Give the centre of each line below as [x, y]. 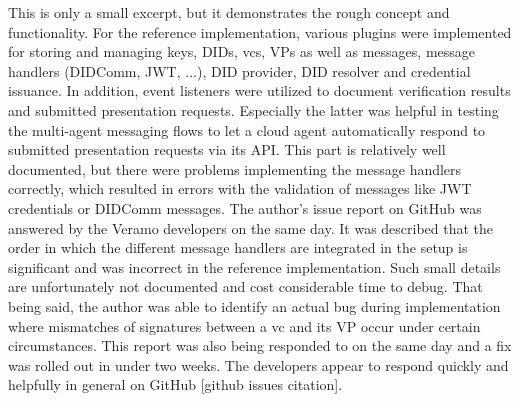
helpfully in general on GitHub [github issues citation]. [175, 384]
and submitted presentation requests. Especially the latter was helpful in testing [253, 109]
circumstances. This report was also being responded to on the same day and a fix [260, 345]
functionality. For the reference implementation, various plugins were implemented [260, 31]
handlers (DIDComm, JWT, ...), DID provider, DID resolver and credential [239, 70]
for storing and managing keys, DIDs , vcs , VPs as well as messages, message [242, 51]
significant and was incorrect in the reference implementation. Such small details [254, 266]
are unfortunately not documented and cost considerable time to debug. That [245, 286]
